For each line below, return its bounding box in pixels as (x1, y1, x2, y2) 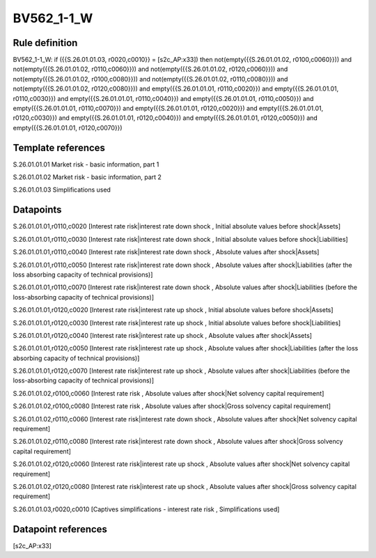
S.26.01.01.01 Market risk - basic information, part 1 (13, 160, 159, 169)
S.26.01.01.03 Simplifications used (13, 185, 111, 194)
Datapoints (13, 204, 62, 216)
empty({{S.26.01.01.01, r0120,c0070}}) (13, 123, 123, 132)
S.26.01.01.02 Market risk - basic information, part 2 (13, 173, 162, 181)
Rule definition (13, 37, 78, 49)
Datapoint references (13, 523, 108, 535)
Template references (13, 141, 106, 153)
